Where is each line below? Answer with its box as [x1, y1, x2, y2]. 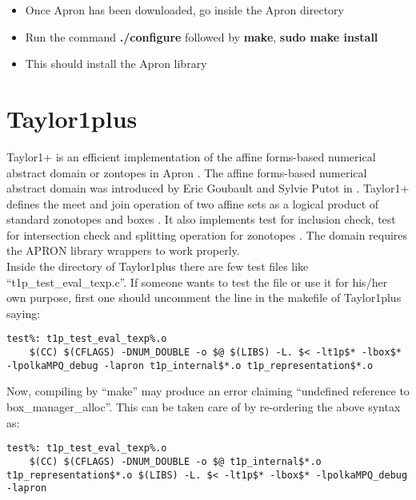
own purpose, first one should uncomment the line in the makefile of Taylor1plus [6, 289, 402, 306]
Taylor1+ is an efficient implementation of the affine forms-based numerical [6, 148, 376, 165]
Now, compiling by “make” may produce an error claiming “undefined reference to [6, 383, 410, 399]
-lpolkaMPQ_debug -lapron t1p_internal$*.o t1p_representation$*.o [6, 359, 374, 371]
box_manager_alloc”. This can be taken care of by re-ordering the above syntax [6, 399, 401, 415]
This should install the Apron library [25, 55, 207, 72]
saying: [6, 304, 41, 321]
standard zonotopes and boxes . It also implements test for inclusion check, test [6, 211, 396, 228]
